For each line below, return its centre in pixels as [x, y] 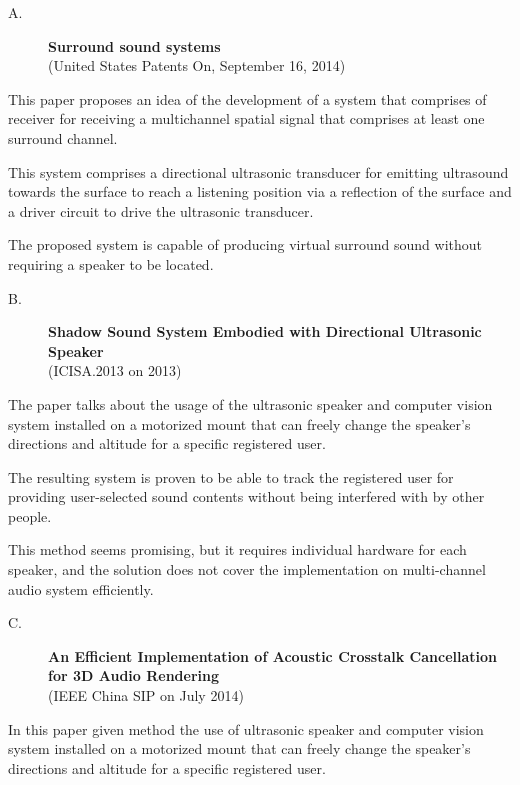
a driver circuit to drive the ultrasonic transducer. [161, 210]
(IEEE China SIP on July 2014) [146, 695]
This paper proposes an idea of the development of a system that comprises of [247, 98]
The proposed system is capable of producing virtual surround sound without [245, 244]
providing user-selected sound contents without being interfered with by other [246, 496]
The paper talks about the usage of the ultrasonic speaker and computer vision [250, 403]
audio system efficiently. [81, 588]
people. [30, 515]
